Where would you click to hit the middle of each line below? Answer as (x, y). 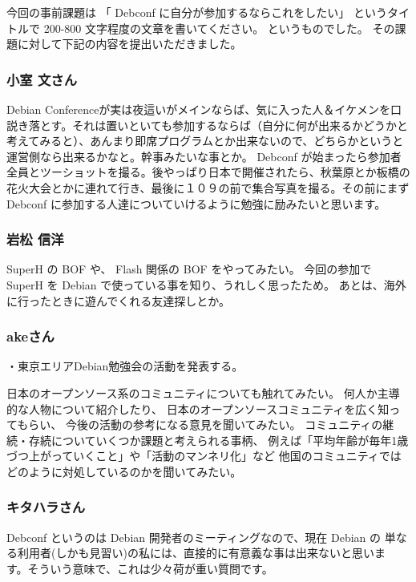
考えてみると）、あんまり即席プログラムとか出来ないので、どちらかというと (205, 141)
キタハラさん (46, 507)
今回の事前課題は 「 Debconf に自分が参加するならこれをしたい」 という (197, 12)
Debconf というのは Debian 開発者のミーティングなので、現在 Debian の (194, 537)
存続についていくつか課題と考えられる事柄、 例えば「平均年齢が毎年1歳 (218, 440)
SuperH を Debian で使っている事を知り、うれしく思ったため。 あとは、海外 (206, 284)
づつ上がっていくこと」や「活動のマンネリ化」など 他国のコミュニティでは (204, 456)
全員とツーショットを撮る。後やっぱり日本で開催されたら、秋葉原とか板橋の (208, 172)
